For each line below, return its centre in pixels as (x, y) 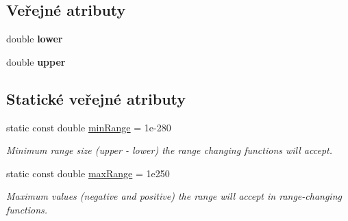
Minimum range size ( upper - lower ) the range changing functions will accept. (170, 150)
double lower (35, 39)
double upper (36, 61)
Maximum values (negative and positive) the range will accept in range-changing (174, 196)
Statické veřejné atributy (96, 98)
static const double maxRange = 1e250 (88, 173)
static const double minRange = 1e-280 (89, 127)
